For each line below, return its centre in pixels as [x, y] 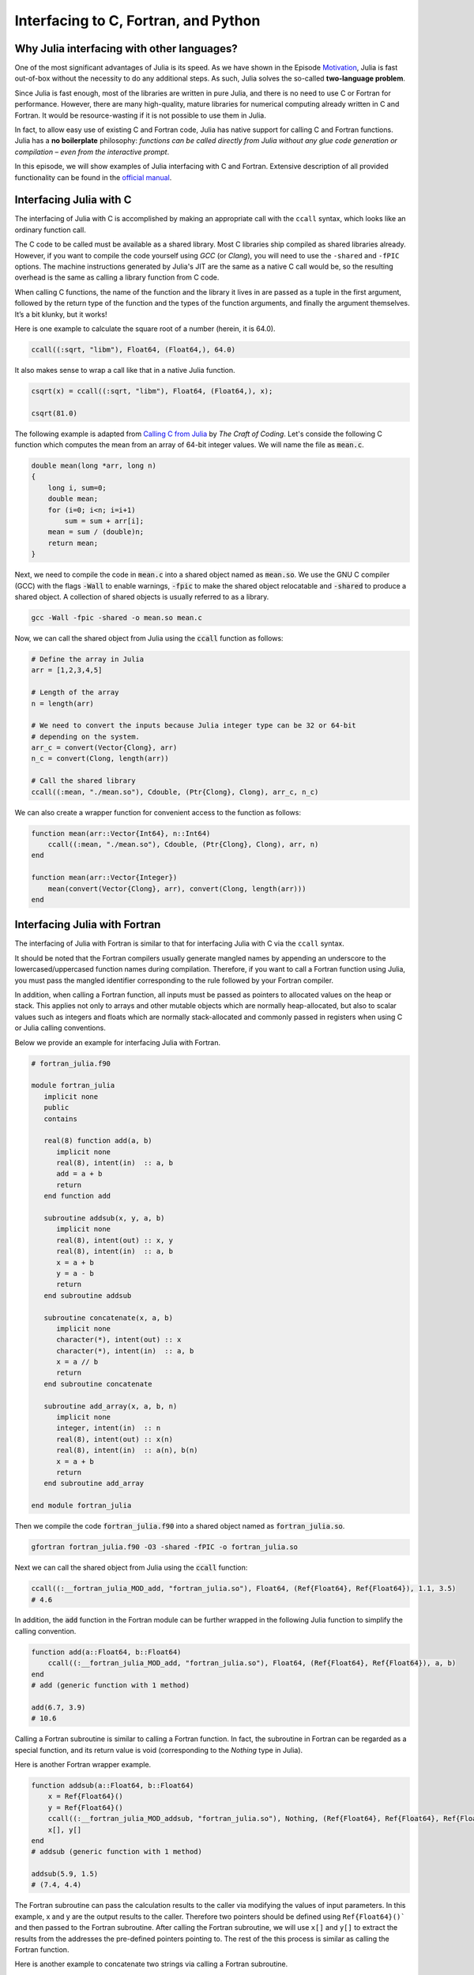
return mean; [73, 543]
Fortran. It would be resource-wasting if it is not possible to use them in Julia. [140, 115]
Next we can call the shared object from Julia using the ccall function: [131, 1567]
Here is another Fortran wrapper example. [83, 1764]
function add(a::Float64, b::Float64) [106, 1652]
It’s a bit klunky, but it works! [61, 314]
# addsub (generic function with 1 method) [117, 1852]
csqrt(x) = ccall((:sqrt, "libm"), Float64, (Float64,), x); [152, 391]
